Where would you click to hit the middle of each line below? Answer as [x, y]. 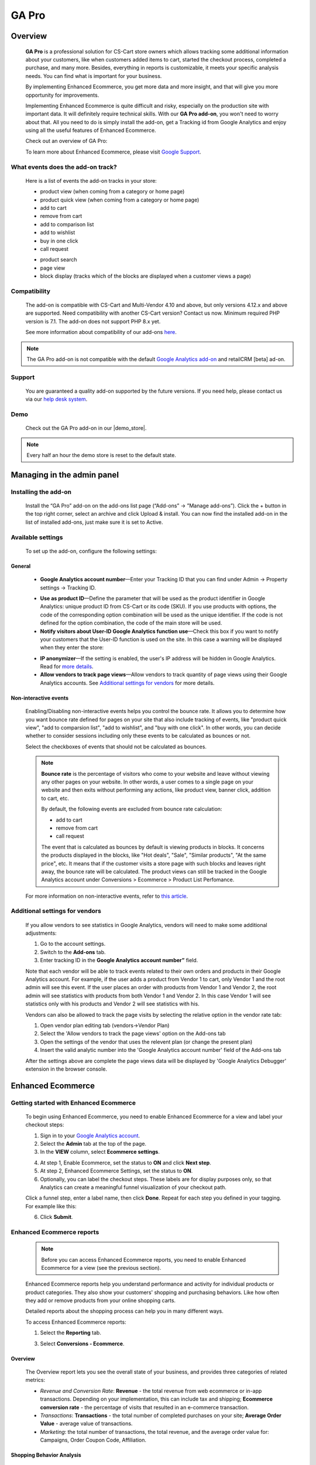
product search [59, 260]
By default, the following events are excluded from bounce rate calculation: [132, 809]
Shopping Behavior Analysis [46, 1455]
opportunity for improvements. [62, 95]
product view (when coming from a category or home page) [112, 192]
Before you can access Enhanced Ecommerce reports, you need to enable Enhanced [143, 1259]
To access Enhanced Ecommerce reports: [76, 1322]
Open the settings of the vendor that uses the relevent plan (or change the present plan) [146, 1042]
